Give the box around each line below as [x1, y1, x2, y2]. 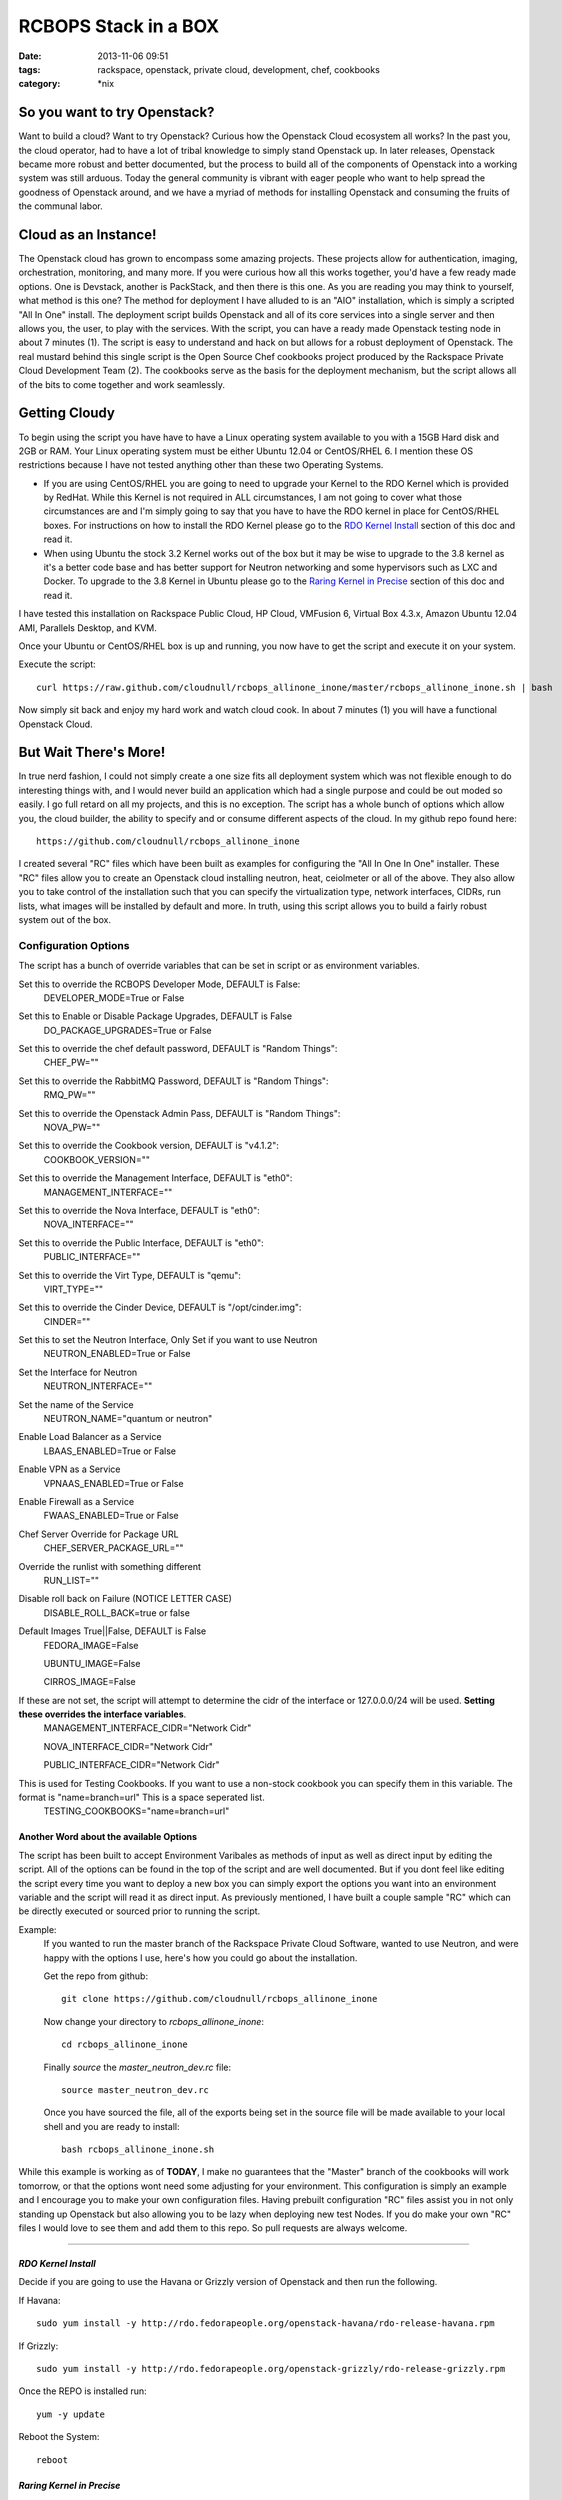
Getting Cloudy [18, 405, 115, 422]
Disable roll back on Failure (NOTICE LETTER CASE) [18, 1593, 232, 1605]
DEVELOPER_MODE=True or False [43, 991, 185, 1004]
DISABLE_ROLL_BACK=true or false [43, 1606, 190, 1619]
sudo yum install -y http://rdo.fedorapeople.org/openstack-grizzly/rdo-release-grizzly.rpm [36, 2363, 506, 2374]
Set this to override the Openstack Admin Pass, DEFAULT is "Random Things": [18, 1107, 341, 1119]
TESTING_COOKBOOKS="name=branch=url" [43, 1805, 230, 1817]
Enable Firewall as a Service [18, 1496, 135, 1507]
